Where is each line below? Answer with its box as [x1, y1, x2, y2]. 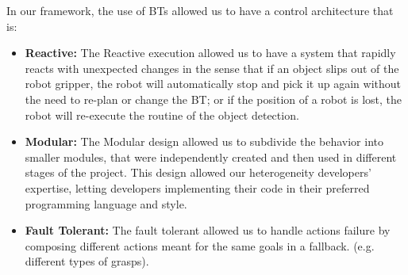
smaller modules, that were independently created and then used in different [25, 148, 397, 165]
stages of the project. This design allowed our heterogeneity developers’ [25, 164, 371, 181]
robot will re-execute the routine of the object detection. [25, 106, 299, 123]
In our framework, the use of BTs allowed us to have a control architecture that [6, 2, 394, 18]
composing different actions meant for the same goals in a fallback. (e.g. [25, 237, 375, 254]
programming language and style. [25, 195, 187, 212]
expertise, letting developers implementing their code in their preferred [25, 179, 370, 196]
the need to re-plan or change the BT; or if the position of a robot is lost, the [25, 90, 402, 107]
